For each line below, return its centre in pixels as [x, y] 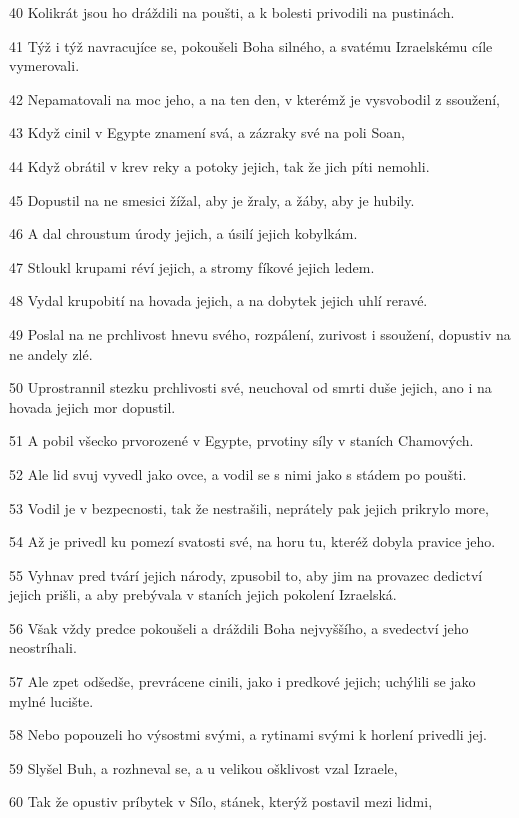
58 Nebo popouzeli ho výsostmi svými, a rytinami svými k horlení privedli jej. [248, 734]
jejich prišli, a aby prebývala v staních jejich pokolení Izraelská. [203, 594]
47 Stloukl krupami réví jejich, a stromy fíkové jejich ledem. [192, 266]
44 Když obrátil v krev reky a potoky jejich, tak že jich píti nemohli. [219, 165]
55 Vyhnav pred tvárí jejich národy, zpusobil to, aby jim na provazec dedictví [246, 574]
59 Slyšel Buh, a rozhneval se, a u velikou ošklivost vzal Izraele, [203, 767]
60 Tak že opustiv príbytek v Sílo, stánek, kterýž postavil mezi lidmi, [221, 801]
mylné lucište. [51, 700]
